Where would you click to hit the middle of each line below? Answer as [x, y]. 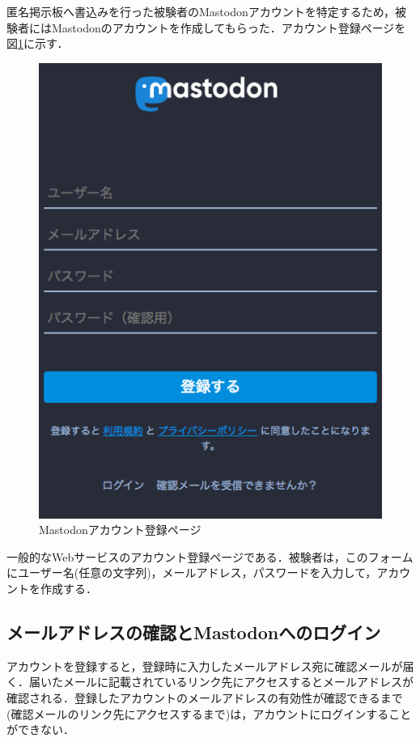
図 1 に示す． [38, 43]
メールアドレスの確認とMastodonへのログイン [194, 632]
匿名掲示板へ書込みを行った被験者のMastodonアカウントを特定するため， [201, 11]
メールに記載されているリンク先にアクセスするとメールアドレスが [238, 682]
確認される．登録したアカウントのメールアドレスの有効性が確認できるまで [205, 698]
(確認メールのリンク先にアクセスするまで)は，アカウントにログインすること [209, 713]
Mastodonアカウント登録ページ [120, 530]
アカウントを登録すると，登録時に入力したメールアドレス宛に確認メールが [205, 666]
